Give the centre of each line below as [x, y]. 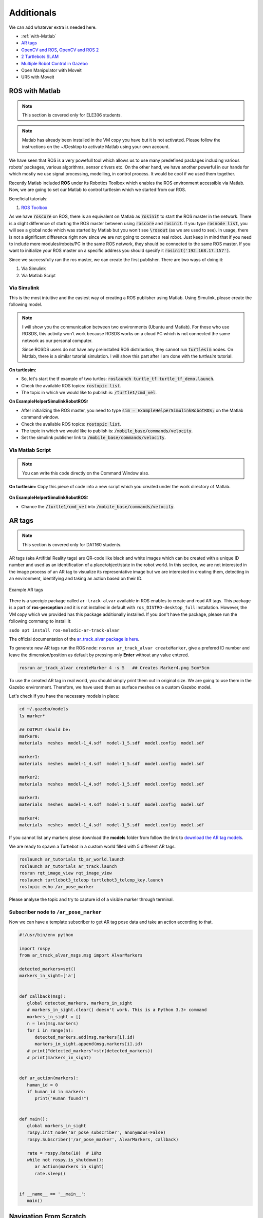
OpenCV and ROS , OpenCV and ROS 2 [60, 50]
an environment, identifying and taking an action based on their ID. [76, 579]
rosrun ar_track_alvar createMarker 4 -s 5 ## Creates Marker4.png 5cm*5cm [114, 668]
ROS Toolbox [34, 208]
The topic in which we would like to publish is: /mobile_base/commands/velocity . [107, 431]
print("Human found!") [62, 1098]
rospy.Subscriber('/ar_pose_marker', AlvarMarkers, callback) [103, 1139]
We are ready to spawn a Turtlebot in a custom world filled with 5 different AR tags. [93, 847]
